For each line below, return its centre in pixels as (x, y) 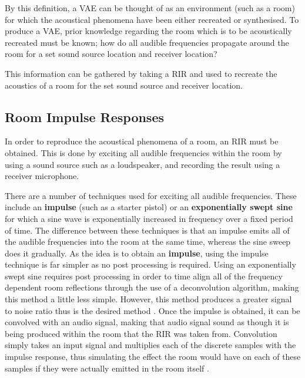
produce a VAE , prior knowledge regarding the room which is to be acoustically (148, 31)
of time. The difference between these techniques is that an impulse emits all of (147, 230)
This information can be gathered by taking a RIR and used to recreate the (141, 73)
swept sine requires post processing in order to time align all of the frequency (144, 276)
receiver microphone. (42, 176)
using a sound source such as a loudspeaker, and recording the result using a (143, 164)
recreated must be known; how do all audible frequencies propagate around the (147, 42)
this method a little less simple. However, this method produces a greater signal (148, 299)
